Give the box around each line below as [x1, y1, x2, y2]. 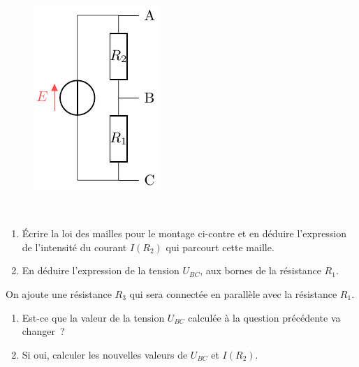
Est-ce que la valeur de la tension [22, 310, 165, 324]
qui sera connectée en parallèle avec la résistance [129, 286, 337, 301]
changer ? [22, 324, 65, 338]
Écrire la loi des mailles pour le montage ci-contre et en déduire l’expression [22, 226, 347, 241]
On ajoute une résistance [6, 286, 112, 301]
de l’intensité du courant [22, 239, 127, 254]
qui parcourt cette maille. [166, 239, 274, 254]
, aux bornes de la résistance [200, 263, 321, 278]
